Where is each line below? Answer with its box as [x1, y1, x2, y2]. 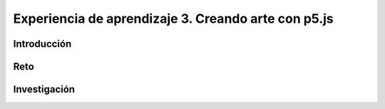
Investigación [13, 83, 75, 95]
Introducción [13, 38, 72, 50]
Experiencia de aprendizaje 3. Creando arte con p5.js [13, 11, 334, 26]
